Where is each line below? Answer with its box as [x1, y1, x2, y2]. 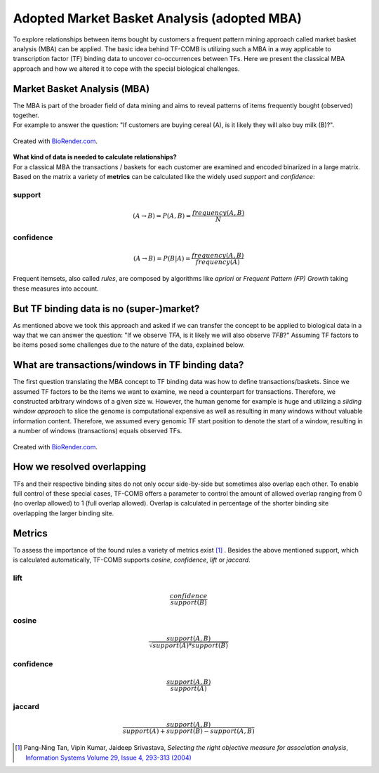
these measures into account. [13, 284, 99, 293]
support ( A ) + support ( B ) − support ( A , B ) [122, 727, 255, 735]
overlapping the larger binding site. [13, 509, 114, 517]
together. [13, 111, 40, 119]
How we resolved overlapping [13, 461, 147, 473]
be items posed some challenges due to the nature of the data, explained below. [13, 341, 245, 349]
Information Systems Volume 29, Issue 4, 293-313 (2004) [25, 753, 192, 762]
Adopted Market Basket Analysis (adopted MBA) [13, 11, 302, 26]
